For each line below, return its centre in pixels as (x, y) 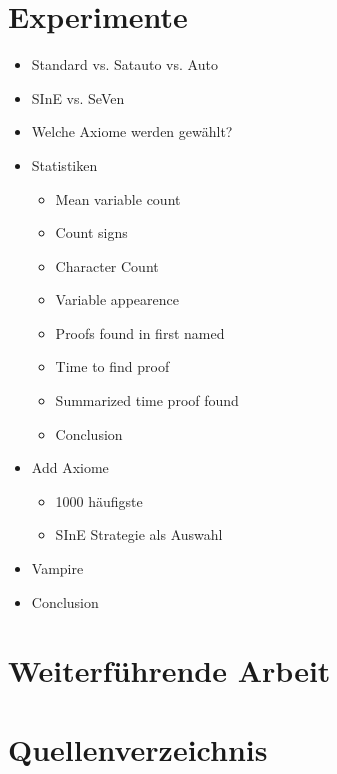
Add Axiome (70, 467)
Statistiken (64, 164)
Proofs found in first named (140, 332)
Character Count (107, 265)
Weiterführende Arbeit (169, 670)
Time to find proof (112, 366)
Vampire (57, 568)
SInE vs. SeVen (78, 97)
